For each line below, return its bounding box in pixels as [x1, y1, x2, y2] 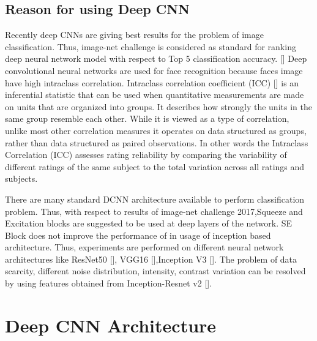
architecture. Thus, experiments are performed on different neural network [5, 241, 284, 253]
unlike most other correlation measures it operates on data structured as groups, [5, 124, 307, 137]
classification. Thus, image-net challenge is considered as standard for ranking [5, 40, 296, 53]
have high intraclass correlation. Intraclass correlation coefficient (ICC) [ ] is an [5, 76, 299, 89]
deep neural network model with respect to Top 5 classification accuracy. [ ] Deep [5, 52, 307, 65]
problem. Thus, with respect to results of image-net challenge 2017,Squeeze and [5, 204, 303, 217]
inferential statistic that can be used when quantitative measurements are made [5, 88, 304, 101]
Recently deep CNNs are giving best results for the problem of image [5, 28, 264, 41]
